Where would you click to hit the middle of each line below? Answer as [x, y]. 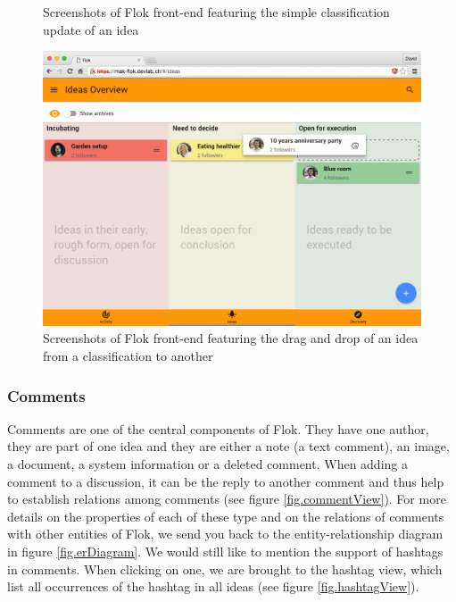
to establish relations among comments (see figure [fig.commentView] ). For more [227, 499]
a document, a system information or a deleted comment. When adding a [207, 464]
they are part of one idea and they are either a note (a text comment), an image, [228, 446]
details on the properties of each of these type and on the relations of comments [226, 516]
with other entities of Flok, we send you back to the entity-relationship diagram [225, 534]
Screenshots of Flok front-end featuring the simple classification [216, 12]
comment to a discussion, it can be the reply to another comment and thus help [226, 481]
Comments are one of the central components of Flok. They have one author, [218, 428]
